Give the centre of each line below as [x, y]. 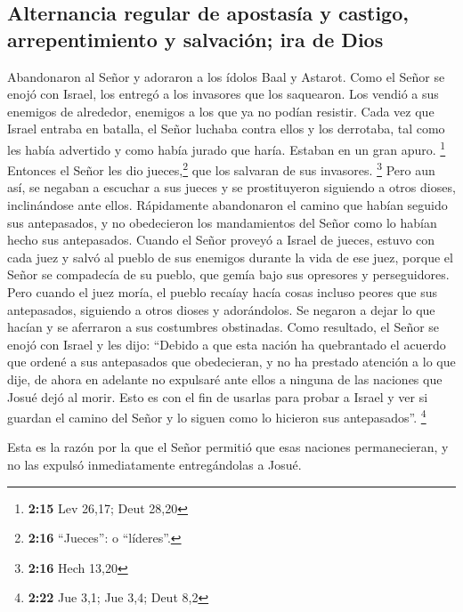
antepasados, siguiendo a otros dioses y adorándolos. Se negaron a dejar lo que [221, 309]
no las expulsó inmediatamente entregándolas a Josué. [154, 465]
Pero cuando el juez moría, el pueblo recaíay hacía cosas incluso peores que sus [222, 292]
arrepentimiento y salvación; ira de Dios [195, 39]
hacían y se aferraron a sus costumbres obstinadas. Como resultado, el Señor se [223, 327]
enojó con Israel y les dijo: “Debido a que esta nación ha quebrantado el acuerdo [227, 344]
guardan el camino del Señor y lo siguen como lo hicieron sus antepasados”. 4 [217, 416]
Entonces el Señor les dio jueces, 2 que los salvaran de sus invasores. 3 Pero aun [221, 169]
